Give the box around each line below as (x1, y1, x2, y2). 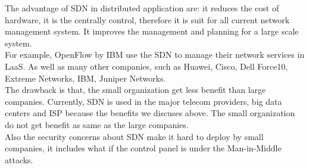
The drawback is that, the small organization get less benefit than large (5, 83, 266, 96)
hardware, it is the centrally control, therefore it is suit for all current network (5, 13, 290, 26)
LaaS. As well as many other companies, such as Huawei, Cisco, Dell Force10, (5, 60, 288, 72)
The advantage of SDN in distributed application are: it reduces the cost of (5, 2, 279, 14)
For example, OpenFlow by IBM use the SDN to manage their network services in (5, 48, 305, 61)
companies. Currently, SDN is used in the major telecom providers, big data (5, 95, 282, 107)
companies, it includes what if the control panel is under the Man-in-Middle (5, 142, 282, 154)
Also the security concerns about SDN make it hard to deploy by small (5, 130, 264, 142)
